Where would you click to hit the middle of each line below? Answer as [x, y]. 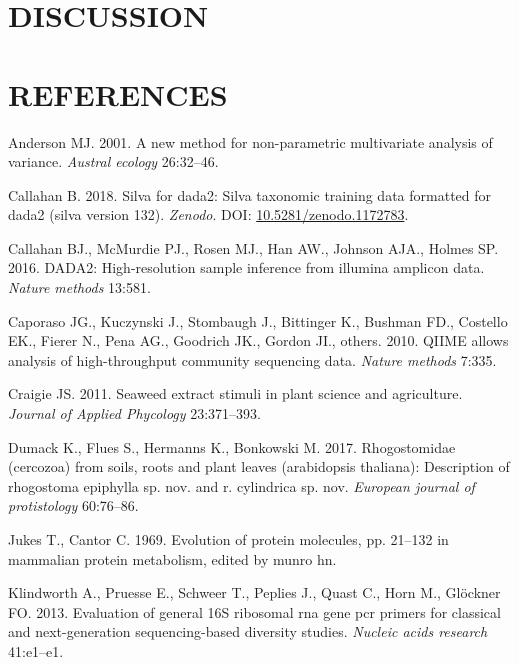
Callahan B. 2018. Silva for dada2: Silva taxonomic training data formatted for [250, 194]
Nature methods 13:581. [79, 287]
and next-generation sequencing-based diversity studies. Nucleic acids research [248, 631]
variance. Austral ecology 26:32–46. [113, 161]
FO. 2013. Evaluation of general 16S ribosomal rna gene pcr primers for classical [254, 611]
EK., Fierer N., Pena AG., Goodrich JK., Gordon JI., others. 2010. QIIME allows [258, 340]
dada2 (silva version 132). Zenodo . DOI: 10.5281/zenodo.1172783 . [208, 214]
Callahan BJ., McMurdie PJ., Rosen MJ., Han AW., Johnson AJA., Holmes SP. [253, 247]
